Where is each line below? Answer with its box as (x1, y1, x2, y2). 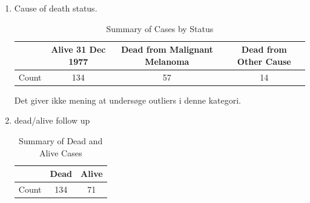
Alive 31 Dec (51, 43, 106, 56)
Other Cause (237, 55, 291, 67)
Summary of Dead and (19, 134, 103, 147)
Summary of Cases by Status (106, 22, 214, 35)
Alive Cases (39, 146, 82, 159)
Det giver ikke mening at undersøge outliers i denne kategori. (14, 93, 242, 106)
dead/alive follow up (14, 114, 90, 127)
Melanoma (145, 55, 190, 67)
